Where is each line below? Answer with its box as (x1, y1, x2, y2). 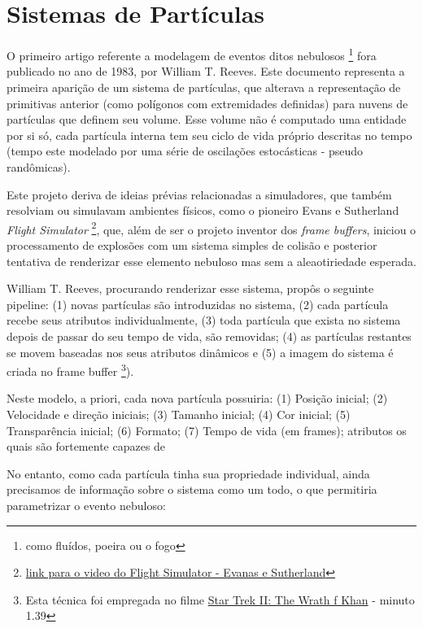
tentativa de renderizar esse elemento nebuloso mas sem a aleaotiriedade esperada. (7, 252, 416, 269)
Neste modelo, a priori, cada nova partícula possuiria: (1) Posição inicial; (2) (7, 390, 388, 407)
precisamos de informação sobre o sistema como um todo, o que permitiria (7, 481, 377, 498)
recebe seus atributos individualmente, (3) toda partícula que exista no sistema (7, 312, 401, 329)
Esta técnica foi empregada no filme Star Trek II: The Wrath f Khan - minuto (25, 591, 415, 608)
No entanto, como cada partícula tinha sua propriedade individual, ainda (7, 464, 370, 482)
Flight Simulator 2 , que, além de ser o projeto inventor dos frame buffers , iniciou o (7, 218, 416, 238)
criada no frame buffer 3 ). (7, 360, 134, 379)
